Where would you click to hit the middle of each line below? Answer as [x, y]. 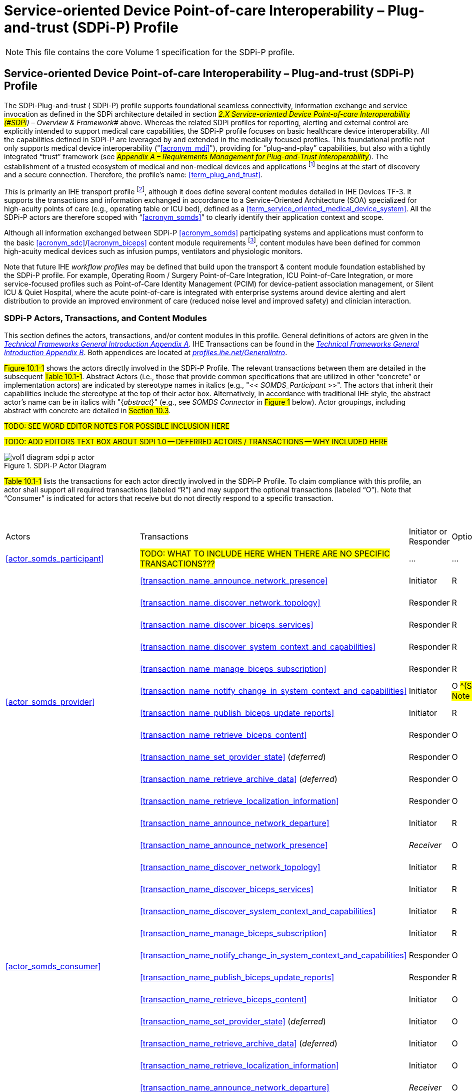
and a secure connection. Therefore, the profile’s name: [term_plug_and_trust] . [133, 175]
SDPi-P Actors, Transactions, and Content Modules [105, 318]
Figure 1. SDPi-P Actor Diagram [55, 466]
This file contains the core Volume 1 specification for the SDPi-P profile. [160, 52]
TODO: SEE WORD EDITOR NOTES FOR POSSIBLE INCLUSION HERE [117, 426]
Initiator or [428, 532]
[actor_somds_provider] [50, 702]
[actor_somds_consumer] [53, 967]
